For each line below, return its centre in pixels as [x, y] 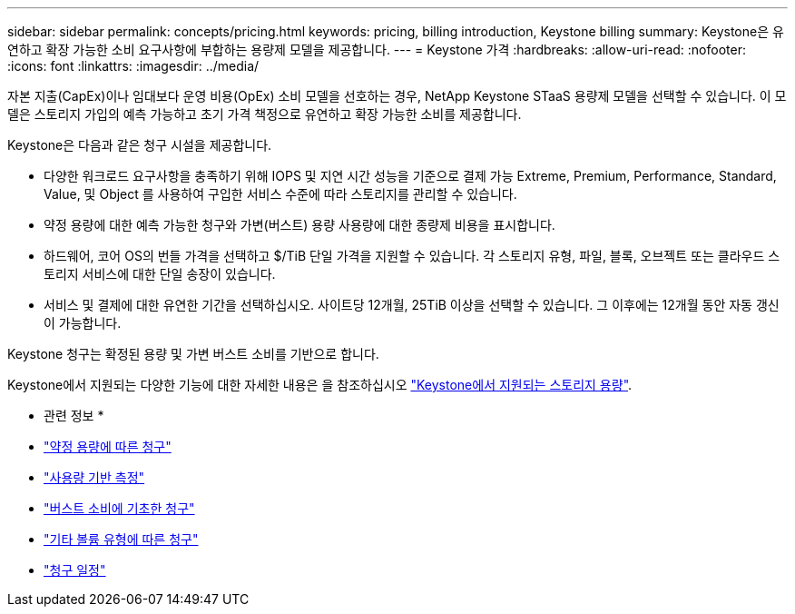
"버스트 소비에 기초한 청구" [119, 508]
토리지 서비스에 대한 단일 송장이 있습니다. [160, 274]
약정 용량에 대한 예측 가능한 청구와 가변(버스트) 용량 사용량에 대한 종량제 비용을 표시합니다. [299, 225]
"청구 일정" [75, 570]
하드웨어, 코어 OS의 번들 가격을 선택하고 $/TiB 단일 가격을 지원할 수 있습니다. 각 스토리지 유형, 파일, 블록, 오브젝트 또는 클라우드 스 [412, 256]
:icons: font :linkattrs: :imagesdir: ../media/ [133, 66]
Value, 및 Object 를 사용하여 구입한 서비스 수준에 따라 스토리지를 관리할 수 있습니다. [280, 194]
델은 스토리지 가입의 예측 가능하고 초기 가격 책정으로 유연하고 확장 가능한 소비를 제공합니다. [265, 114]
